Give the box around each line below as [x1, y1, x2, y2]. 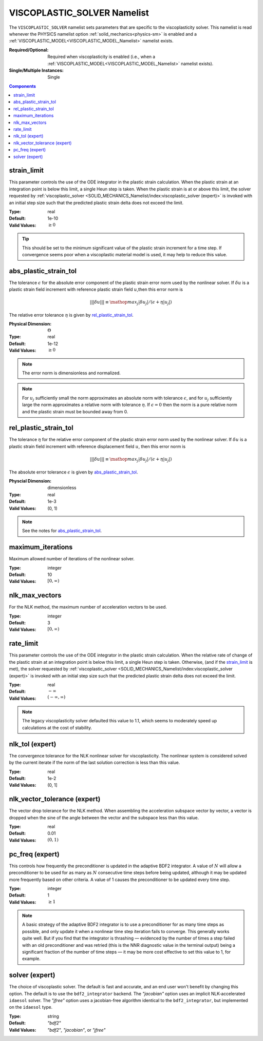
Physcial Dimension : [9, 478, 52, 484]
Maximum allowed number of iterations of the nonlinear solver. [9, 556, 135, 562]
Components [9, 83, 36, 89]
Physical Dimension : [9, 321, 52, 327]
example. [22, 956, 41, 961]
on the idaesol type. [9, 1004, 53, 1010]
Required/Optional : [9, 47, 49, 53]
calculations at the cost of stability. [22, 725, 92, 731]
